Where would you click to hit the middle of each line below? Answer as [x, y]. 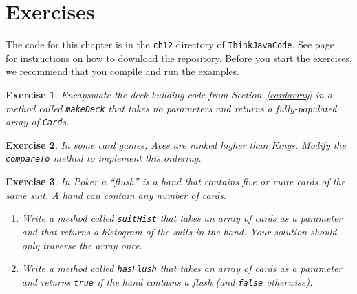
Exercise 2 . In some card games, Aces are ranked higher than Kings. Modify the [176, 144]
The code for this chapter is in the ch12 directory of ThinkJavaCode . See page [170, 44]
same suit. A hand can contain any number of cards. [116, 195]
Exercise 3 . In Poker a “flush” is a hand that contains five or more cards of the [176, 181]
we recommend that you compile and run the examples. [123, 71]
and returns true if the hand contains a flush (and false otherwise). [167, 281]
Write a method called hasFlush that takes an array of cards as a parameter [182, 268]
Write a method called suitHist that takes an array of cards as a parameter [182, 218]
